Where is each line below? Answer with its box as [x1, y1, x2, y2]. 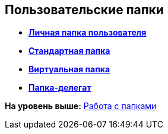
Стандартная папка [28, 46, 110, 56]
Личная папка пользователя [28, 27, 147, 38]
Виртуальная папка [28, 64, 110, 75]
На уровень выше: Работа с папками [5, 101, 157, 111]
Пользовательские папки [5, 2, 164, 17]
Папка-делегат [28, 82, 91, 93]
